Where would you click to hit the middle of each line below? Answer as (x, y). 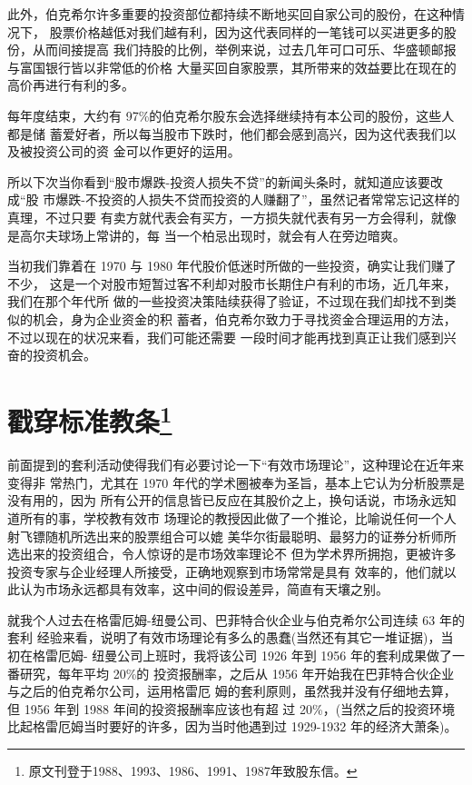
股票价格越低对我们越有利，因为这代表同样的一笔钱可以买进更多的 (246, 31)
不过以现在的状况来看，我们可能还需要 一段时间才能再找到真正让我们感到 (226, 337)
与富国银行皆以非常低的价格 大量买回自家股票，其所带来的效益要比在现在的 (232, 67)
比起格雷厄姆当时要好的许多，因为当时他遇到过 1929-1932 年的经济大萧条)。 (232, 726)
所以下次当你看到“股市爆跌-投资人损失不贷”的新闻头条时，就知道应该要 (219, 181)
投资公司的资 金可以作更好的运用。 (136, 151)
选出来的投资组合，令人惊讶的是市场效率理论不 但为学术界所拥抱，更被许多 (232, 554)
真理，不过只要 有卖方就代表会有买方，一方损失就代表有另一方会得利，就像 (232, 217)
